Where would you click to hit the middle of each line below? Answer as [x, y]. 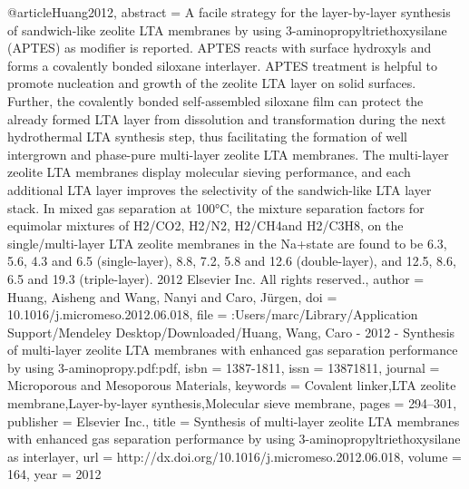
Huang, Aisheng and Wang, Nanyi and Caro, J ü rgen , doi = [172, 296]
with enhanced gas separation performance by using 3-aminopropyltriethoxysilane [234, 439]
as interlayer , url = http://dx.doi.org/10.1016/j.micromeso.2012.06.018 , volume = [234, 456]
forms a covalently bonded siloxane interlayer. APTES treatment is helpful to [223, 65]
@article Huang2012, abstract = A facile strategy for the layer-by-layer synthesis [229, 12]
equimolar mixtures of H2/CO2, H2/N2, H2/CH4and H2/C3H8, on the [205, 225]
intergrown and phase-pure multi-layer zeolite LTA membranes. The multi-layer [228, 154]
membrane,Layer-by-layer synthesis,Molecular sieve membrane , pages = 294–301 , [232, 403]
